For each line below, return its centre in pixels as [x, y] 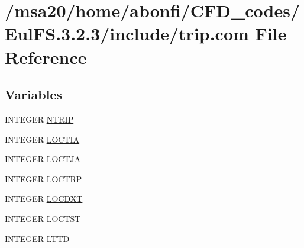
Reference [46, 57]
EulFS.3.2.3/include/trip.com [127, 33]
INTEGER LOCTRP [43, 178]
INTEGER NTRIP [39, 119]
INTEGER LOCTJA [43, 159]
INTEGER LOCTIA [42, 139]
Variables [34, 94]
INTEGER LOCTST [43, 218]
